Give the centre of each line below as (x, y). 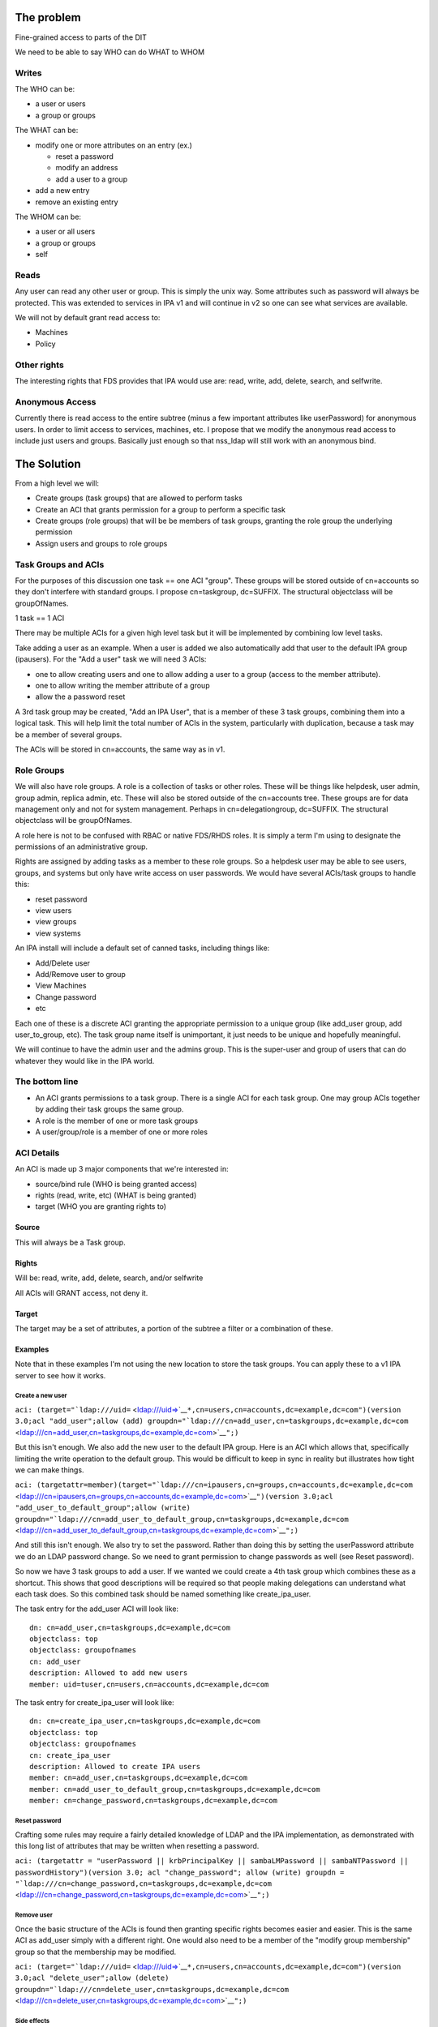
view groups (56, 922)
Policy (45, 344)
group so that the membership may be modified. (96, 1952)
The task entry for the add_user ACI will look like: (97, 1609)
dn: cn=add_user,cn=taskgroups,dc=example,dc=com (130, 1627)
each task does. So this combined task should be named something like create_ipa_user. (163, 1594)
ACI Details (37, 1153)
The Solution (48, 463)
